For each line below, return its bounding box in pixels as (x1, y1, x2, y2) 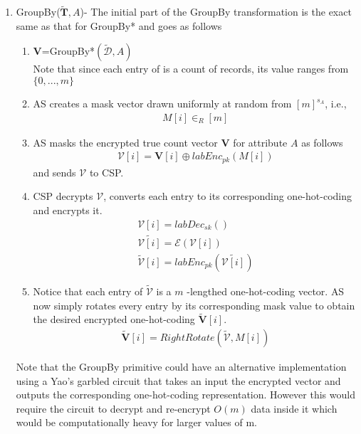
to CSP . (89, 164, 124, 179)
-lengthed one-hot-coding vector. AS (187, 284, 345, 299)
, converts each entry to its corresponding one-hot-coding (103, 189, 352, 203)
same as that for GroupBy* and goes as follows (16, 18, 222, 33)
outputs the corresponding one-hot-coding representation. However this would (16, 387, 355, 402)
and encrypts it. (33, 202, 103, 217)
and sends (33, 164, 76, 179)
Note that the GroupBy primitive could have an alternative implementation (16, 359, 347, 374)
